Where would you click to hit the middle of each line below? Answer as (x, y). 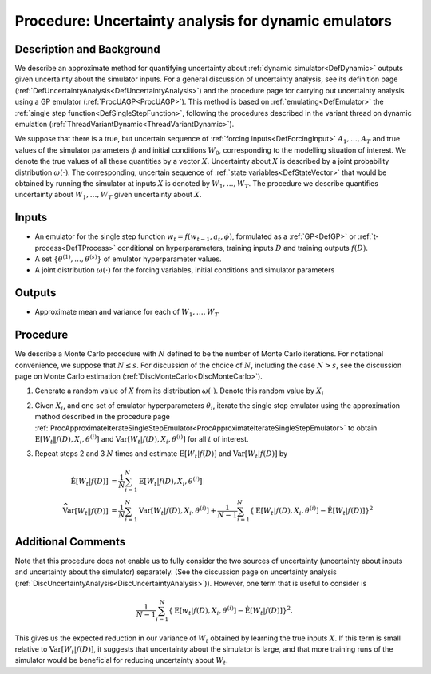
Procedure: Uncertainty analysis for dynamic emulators (204, 21)
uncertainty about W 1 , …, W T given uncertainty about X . (109, 196)
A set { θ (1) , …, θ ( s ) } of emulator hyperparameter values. (128, 258)
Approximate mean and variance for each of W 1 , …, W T (127, 313)
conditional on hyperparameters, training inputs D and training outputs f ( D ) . (243, 248)
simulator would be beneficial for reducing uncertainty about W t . (122, 661)
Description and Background (87, 49)
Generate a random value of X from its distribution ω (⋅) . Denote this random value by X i (179, 392)
